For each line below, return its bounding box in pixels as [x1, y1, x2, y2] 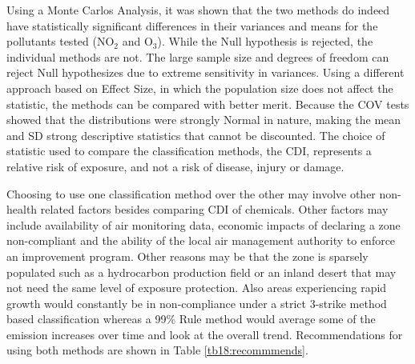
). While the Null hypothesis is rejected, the [157, 33, 373, 50]
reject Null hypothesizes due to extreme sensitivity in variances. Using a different [6, 64, 405, 81]
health [6, 201, 38, 218]
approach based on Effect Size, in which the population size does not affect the [6, 79, 393, 96]
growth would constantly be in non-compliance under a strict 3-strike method [6, 294, 387, 311]
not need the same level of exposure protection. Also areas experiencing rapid [6, 279, 387, 296]
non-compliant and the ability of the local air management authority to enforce [6, 232, 396, 249]
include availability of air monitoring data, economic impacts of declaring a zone [6, 216, 401, 233]
